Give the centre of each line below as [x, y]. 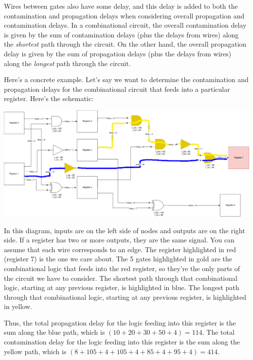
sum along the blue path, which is [54, 332]
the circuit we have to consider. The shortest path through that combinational [121, 278]
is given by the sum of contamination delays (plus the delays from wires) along [121, 34]
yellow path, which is [35, 351]
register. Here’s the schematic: [49, 98]
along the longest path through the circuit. [67, 63]
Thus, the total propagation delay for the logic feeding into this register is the [120, 322]
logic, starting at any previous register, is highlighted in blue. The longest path [122, 287]
